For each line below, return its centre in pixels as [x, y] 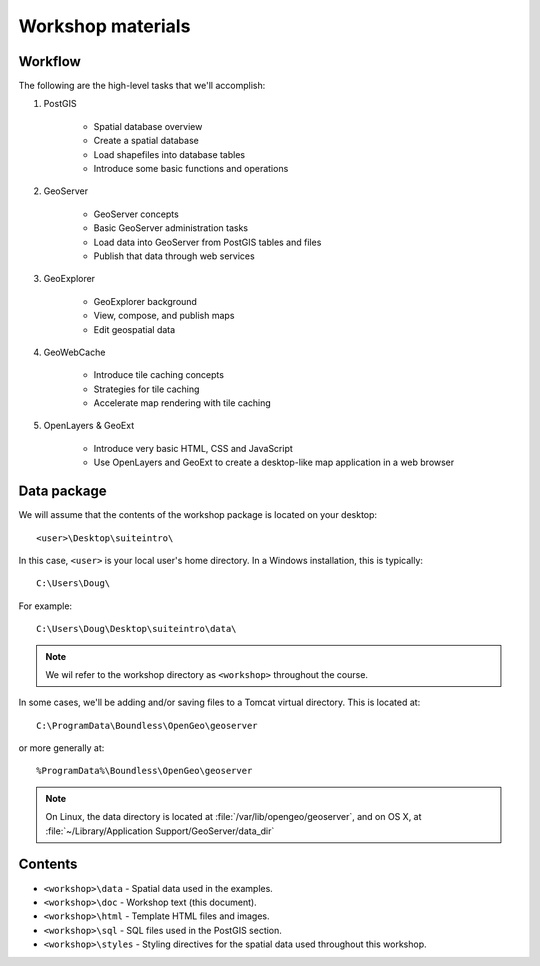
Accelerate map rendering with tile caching [182, 403]
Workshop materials [104, 26]
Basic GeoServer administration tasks [171, 228]
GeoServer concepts [136, 214]
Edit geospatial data [134, 329]
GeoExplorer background [145, 301]
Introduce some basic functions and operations [191, 169]
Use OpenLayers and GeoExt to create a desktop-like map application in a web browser [274, 462]
